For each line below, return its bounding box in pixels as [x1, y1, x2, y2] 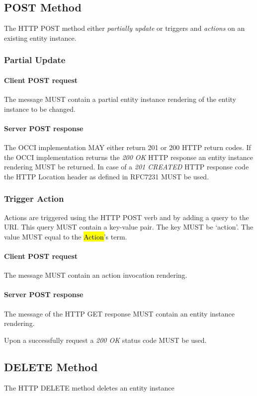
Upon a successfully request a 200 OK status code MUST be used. [4, 334, 207, 345]
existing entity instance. [4, 32, 77, 43]
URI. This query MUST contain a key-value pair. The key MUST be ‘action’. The [4, 222, 254, 232]
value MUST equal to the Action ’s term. [4, 231, 127, 241]
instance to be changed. [4, 103, 76, 114]
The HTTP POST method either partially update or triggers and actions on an [4, 23, 245, 33]
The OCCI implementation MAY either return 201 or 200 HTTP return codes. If [4, 142, 251, 153]
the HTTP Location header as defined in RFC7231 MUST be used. [4, 171, 209, 181]
